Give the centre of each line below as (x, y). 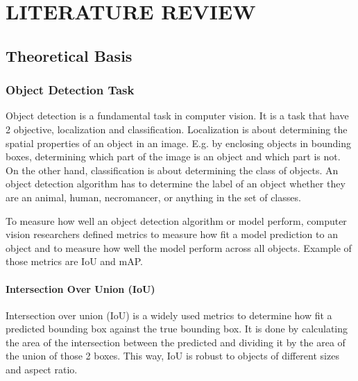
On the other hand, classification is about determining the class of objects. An (172, 170)
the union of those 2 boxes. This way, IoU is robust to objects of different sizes (172, 356)
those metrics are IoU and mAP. (74, 261)
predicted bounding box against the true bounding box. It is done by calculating (177, 329)
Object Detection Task (70, 90)
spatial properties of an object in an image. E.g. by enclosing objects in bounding (179, 143)
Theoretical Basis (69, 55)
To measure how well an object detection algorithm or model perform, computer (176, 220)
